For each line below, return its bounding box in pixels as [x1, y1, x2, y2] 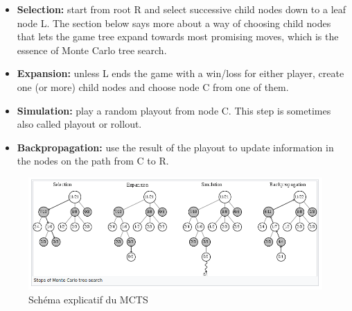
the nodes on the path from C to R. [17, 153, 169, 168]
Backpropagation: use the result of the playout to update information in [17, 140, 334, 154]
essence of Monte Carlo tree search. [17, 42, 167, 57]
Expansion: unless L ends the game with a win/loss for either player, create [17, 66, 344, 81]
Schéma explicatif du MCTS [28, 292, 148, 306]
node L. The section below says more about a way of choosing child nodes [17, 15, 331, 30]
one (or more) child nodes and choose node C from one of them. [17, 79, 289, 94]
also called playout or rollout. [17, 117, 142, 131]
